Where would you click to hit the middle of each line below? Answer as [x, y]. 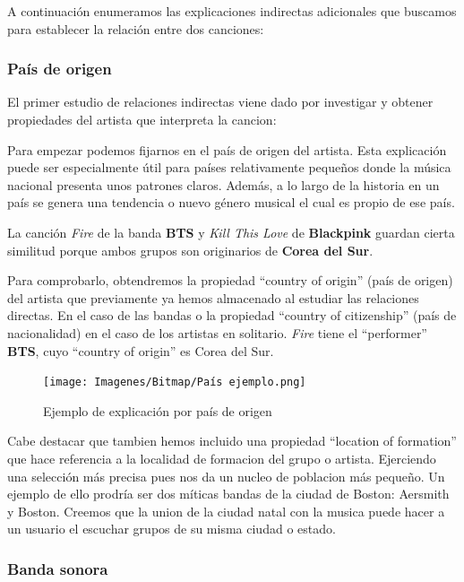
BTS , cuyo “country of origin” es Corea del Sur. [141, 350]
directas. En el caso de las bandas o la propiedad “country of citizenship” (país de [232, 315]
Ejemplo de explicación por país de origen [158, 410]
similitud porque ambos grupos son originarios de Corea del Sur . [190, 250]
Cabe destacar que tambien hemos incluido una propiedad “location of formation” [232, 441]
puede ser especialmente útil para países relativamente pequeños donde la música [229, 167]
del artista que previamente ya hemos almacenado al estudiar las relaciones [213, 297]
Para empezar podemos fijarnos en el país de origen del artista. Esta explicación [227, 149]
